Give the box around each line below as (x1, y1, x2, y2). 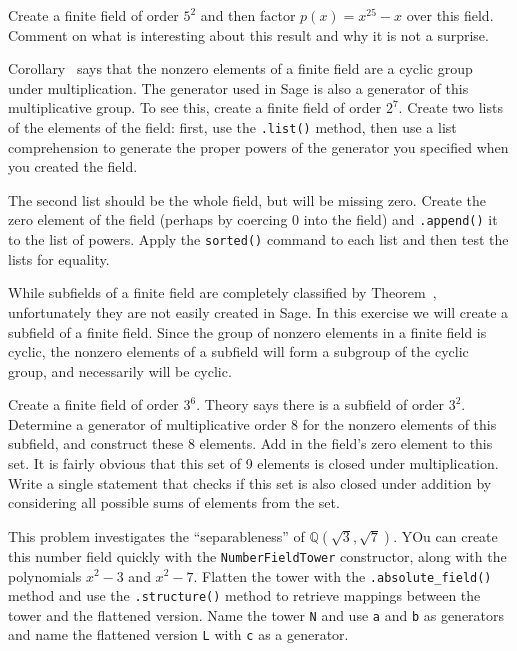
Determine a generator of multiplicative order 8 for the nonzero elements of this (8, 413, 497, 434)
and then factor (200, 5, 296, 25)
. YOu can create (393, 525, 498, 546)
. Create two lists (398, 97, 503, 118)
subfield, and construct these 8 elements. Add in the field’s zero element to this (8, 433, 493, 454)
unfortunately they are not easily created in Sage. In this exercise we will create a (8, 301, 509, 322)
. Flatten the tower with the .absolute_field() (193, 565, 492, 586)
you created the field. (8, 156, 138, 177)
